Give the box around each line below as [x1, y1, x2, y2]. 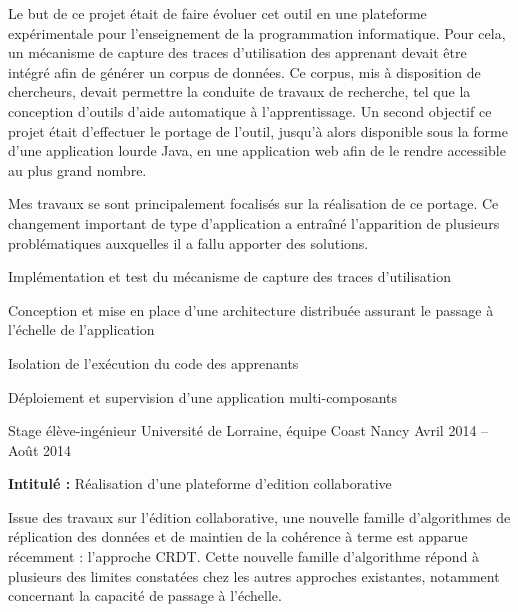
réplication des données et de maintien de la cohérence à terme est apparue [8, 526, 468, 547]
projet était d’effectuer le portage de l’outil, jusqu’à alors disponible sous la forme [8, 120, 508, 141]
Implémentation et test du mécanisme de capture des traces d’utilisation [8, 266, 451, 287]
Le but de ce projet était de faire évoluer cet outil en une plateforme [8, 3, 427, 23]
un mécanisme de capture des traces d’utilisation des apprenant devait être [8, 42, 467, 63]
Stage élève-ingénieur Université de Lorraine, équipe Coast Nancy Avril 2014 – [8, 420, 489, 441]
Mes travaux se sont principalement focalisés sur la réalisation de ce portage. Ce [8, 193, 499, 214]
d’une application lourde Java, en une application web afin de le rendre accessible [8, 140, 506, 161]
